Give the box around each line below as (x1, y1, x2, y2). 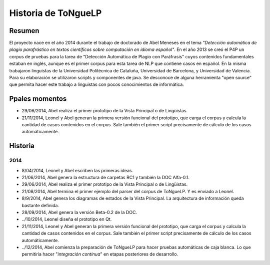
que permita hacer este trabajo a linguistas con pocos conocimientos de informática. (9, 81, 184, 87)
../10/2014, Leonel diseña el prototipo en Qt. (21, 216, 112, 222)
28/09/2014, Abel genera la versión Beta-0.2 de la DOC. (21, 209, 137, 215)
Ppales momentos (9, 95, 67, 103)
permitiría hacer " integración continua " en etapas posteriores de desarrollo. (21, 251, 178, 257)
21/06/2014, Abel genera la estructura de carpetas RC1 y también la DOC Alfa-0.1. (21, 175, 190, 181)
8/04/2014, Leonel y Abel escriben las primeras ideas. (21, 167, 133, 173)
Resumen (9, 26, 39, 35)
